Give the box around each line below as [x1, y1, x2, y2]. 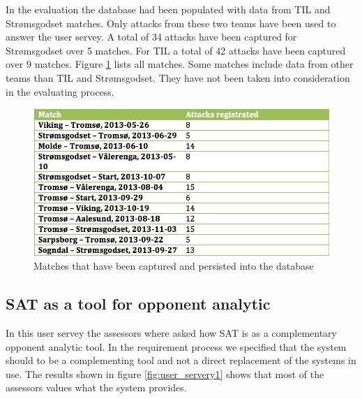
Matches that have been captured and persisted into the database [33, 259, 314, 273]
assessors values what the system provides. [6, 380, 187, 395]
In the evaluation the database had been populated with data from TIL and [6, 2, 331, 16]
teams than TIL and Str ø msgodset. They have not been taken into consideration [6, 70, 350, 85]
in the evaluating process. [6, 84, 114, 99]
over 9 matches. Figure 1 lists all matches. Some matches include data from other [6, 57, 354, 71]
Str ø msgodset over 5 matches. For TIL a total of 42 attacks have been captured [6, 43, 346, 57]
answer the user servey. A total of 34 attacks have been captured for [6, 29, 297, 44]
